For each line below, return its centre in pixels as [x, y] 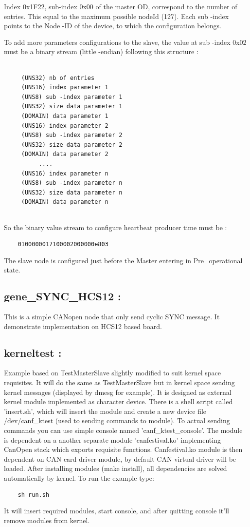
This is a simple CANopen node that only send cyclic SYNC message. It [112, 317]
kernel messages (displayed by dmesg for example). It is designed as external [118, 392]
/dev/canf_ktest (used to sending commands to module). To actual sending [117, 420]
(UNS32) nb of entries [58, 78]
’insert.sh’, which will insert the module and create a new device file [105, 411]
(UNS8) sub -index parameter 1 [72, 97]
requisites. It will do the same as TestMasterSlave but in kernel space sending [119, 382]
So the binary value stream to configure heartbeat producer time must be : [116, 227]
